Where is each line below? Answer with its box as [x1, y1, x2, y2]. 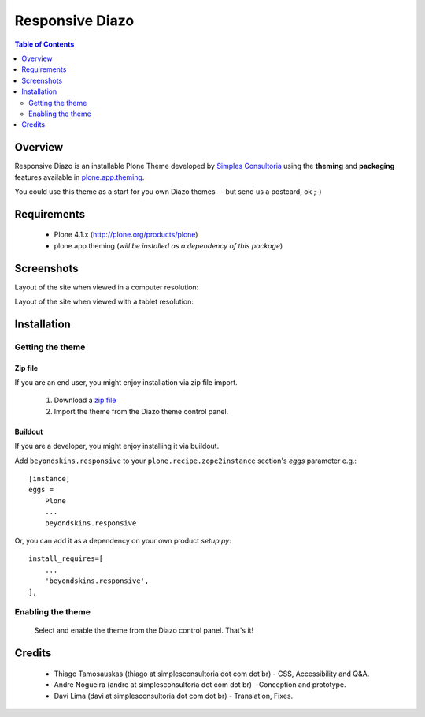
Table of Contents [14, 39, 75, 49]
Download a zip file [54, 395, 116, 405]
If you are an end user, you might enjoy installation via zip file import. [14, 378, 238, 387]
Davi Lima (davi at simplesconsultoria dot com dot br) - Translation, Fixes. [54, 691, 294, 700]
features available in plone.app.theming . [14, 172, 145, 181]
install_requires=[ [28, 555, 104, 563]
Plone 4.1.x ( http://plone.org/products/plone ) [54, 230, 198, 240]
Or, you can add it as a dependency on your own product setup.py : [14, 536, 232, 545]
